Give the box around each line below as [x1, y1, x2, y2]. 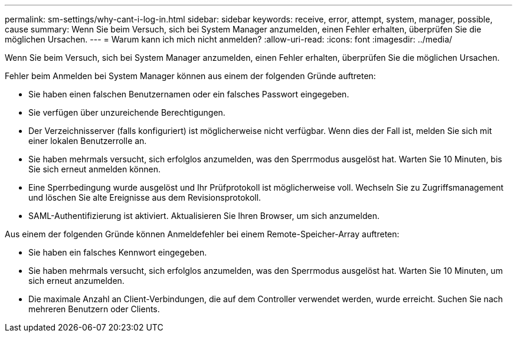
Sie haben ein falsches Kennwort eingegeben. [28, 247, 207, 257]
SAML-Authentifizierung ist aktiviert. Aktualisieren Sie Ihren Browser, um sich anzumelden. [28, 211, 379, 221]
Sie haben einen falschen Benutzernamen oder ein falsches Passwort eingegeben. [28, 89, 349, 99]
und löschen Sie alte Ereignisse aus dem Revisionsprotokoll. [28, 192, 261, 202]
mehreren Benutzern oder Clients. [28, 304, 160, 314]
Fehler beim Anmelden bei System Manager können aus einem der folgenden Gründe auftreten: [5, 71, 376, 81]
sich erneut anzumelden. [28, 276, 125, 286]
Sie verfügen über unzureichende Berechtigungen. [28, 107, 225, 117]
